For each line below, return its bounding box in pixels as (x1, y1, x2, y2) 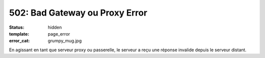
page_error (48, 31, 71, 37)
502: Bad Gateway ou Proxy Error (9, 7, 147, 18)
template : (9, 31, 29, 37)
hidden (48, 24, 62, 30)
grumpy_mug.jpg (48, 38, 82, 44)
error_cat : (9, 38, 30, 44)
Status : (9, 24, 25, 30)
